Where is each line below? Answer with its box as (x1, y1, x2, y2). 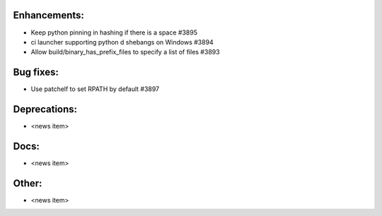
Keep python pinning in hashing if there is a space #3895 (30, 28, 198, 37)
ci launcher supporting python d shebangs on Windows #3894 (30, 37, 214, 46)
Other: (13, 177, 42, 189)
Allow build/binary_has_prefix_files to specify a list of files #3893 (30, 48, 220, 56)
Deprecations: (13, 103, 78, 116)
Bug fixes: (13, 66, 59, 78)
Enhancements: (13, 9, 85, 21)
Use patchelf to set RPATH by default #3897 (30, 85, 160, 93)
